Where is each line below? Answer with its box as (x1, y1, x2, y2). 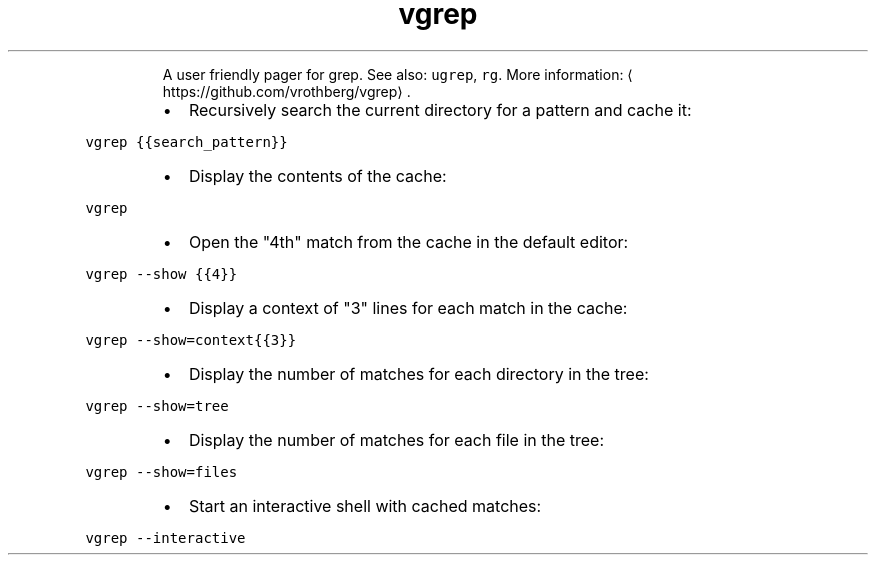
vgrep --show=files (85, 463, 238, 480)
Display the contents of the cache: (188, 165, 447, 186)
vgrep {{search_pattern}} (85, 133, 288, 150)
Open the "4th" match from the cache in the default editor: (188, 231, 629, 252)
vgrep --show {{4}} (85, 265, 238, 282)
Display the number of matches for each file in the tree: (188, 429, 604, 450)
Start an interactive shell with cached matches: (188, 495, 542, 516)
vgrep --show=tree (85, 397, 229, 414)
